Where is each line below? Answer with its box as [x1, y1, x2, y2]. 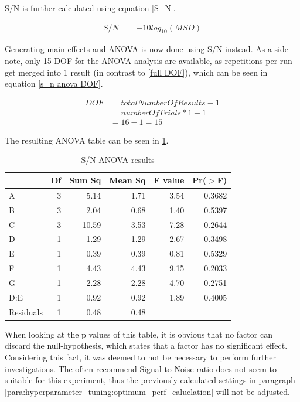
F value [154, 174, 185, 186]
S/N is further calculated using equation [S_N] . [5, 2, 176, 13]
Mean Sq [109, 174, 146, 186]
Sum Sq [69, 174, 101, 186]
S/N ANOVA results [81, 154, 155, 166]
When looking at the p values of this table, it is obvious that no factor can [5, 328, 272, 340]
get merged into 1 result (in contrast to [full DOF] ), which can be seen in [5, 66, 268, 78]
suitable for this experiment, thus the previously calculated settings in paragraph [5, 374, 295, 386]
